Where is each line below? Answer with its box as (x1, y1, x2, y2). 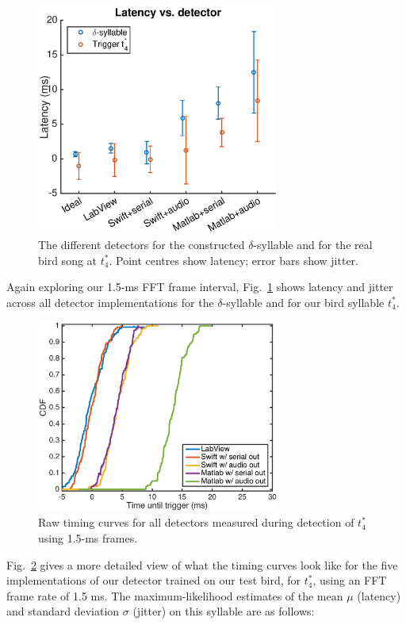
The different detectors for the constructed (38, 236, 245, 252)
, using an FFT (312, 572, 387, 589)
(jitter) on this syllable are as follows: (132, 603, 315, 619)
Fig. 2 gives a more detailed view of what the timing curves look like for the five (6, 556, 398, 573)
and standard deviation (6, 603, 120, 619)
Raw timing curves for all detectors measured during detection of (38, 514, 354, 531)
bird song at (38, 251, 98, 268)
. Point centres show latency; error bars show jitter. (109, 251, 358, 268)
